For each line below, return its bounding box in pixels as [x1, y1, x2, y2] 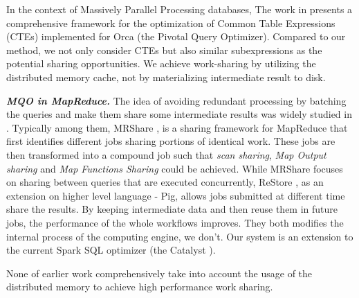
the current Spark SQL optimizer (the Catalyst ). [6, 243, 216, 257]
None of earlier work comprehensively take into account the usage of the [6, 265, 313, 280]
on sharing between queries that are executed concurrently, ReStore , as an [6, 175, 324, 189]
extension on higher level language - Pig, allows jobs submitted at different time [6, 188, 345, 202]
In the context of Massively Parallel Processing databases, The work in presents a [6, 2, 353, 16]
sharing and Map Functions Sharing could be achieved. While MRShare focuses [6, 161, 343, 175]
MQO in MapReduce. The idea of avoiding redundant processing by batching [6, 93, 347, 107]
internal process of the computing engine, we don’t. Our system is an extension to [6, 229, 353, 243]
